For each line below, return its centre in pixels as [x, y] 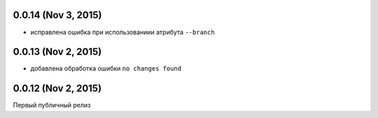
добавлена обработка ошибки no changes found [106, 68]
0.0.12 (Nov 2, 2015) [57, 88]
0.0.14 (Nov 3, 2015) [57, 15]
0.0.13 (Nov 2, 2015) [57, 52]
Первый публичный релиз [52, 105]
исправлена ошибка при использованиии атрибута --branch [122, 32]
